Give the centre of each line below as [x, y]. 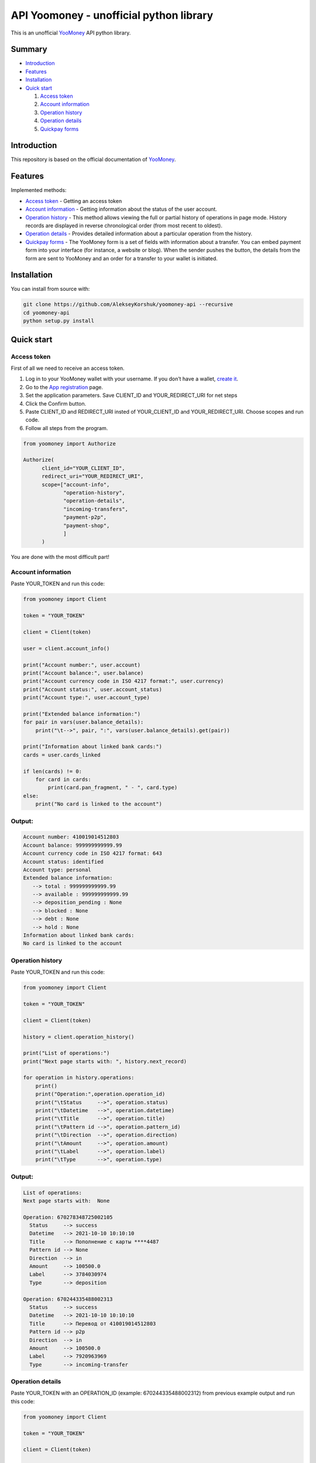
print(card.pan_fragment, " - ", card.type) [113, 788]
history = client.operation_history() [79, 1037]
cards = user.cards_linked [62, 755]
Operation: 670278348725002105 [68, 1217]
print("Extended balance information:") [82, 714]
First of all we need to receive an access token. [68, 368]
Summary [29, 49]
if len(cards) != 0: [52, 771]
